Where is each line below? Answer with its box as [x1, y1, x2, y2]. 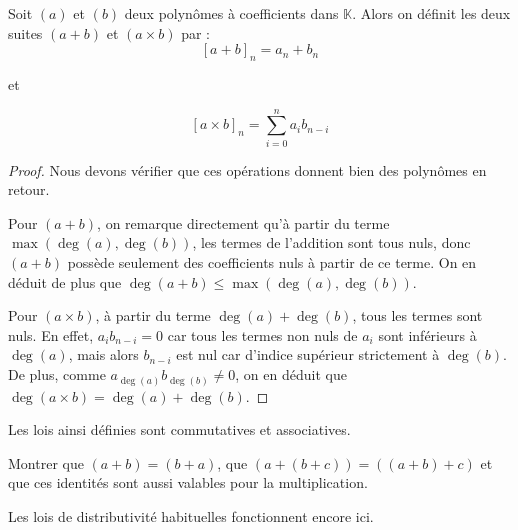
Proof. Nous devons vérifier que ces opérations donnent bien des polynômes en [8, 159, 487, 180]
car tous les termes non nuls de [167, 324, 358, 345]
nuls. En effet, [8, 324, 94, 345]
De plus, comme [8, 364, 106, 385]
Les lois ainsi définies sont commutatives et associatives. [8, 419, 351, 440]
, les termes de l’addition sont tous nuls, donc [192, 232, 471, 253]
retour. [8, 179, 50, 200]
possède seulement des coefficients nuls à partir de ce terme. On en [67, 252, 477, 273]
